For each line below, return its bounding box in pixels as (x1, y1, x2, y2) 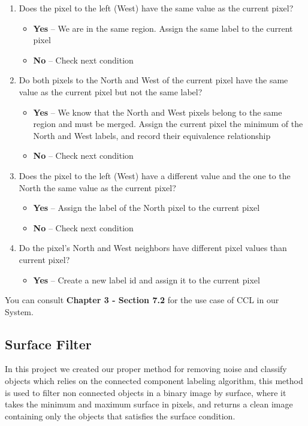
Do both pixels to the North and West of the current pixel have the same (19, 74, 288, 86)
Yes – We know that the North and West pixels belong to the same (33, 105, 282, 118)
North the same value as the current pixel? (19, 181, 176, 194)
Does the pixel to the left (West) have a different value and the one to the (19, 169, 291, 182)
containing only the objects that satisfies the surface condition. (5, 409, 235, 422)
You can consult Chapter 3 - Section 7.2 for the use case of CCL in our (5, 294, 279, 306)
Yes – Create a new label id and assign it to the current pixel (33, 273, 260, 286)
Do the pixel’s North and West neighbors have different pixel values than (19, 241, 287, 254)
